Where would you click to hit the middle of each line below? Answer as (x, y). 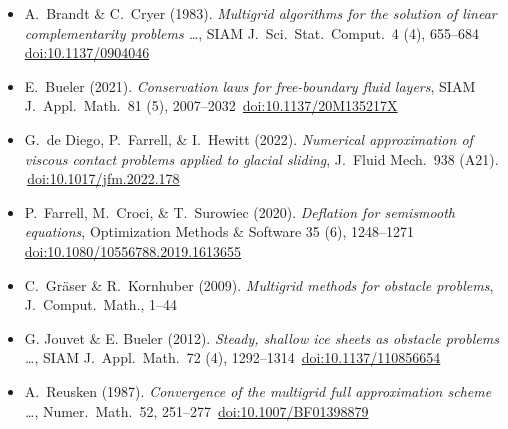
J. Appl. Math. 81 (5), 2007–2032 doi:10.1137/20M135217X (211, 105)
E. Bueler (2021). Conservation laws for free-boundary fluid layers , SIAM (250, 85)
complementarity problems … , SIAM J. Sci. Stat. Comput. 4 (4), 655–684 (251, 32)
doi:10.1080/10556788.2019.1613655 (133, 250)
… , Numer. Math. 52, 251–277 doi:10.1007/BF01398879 (196, 410)
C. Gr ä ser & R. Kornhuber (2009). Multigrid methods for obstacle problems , (259, 284)
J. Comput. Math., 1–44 (101, 304)
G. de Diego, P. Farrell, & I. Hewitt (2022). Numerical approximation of (248, 138)
